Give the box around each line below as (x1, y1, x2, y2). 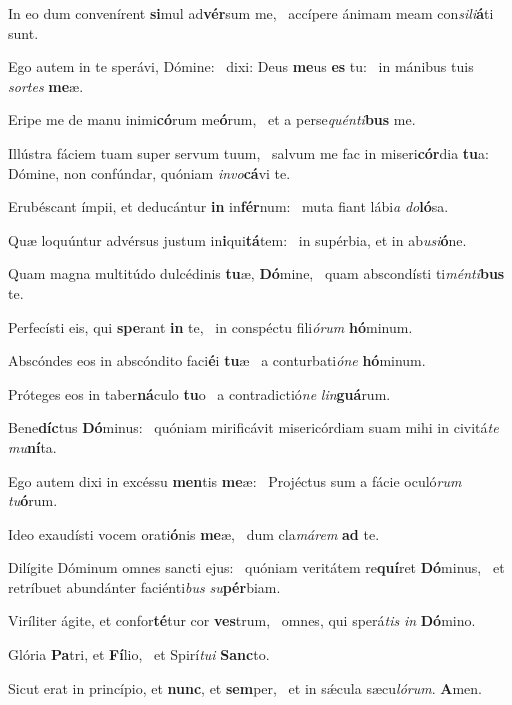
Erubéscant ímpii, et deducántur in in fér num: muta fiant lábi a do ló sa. (8, 196, 449, 217)
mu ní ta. (8, 436, 57, 457)
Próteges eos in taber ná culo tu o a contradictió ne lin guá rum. (8, 383, 391, 404)
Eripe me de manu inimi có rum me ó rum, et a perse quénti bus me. (8, 109, 416, 130)
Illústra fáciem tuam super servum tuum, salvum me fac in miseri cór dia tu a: (8, 142, 489, 163)
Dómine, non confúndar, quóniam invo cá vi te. (8, 162, 291, 183)
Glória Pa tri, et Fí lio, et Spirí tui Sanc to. (8, 644, 270, 665)
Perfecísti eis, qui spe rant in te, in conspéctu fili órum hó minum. (8, 316, 413, 337)
